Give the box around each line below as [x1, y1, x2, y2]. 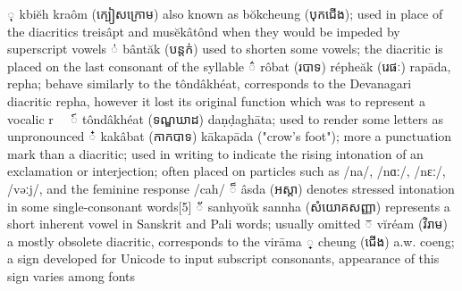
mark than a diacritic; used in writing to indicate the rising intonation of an [7, 144, 424, 162]
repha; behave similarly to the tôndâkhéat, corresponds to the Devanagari [7, 74, 412, 93]
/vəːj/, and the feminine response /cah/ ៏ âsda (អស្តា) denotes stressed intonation [7, 179, 455, 197]
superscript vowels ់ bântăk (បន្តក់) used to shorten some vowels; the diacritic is [7, 39, 443, 58]
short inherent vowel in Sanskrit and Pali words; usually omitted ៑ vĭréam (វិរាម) [7, 214, 448, 233]
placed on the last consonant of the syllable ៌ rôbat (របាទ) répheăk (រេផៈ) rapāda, [7, 56, 451, 75]
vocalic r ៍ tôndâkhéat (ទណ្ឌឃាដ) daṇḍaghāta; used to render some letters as [7, 109, 443, 128]
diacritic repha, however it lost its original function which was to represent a [7, 91, 425, 110]
